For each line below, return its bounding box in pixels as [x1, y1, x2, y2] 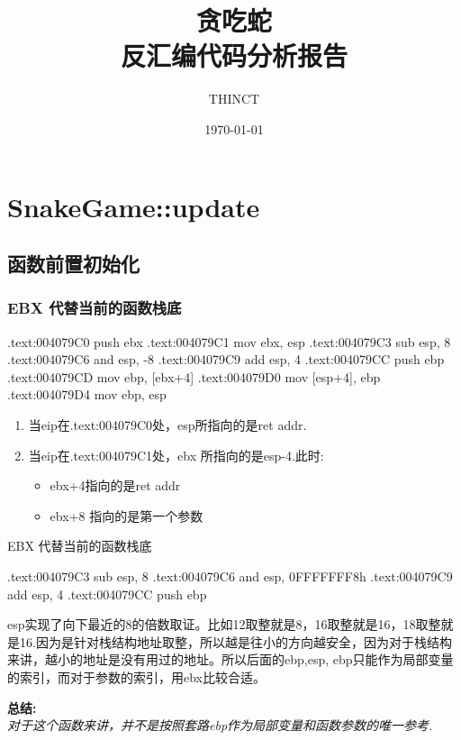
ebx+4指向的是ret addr [50, 476, 181, 495]
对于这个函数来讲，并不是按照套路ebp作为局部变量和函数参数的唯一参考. [7, 716, 433, 735]
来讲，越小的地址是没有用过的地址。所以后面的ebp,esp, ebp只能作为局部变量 [7, 650, 454, 669]
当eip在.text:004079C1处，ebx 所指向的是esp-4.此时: [28, 445, 324, 464]
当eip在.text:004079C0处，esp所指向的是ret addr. [28, 416, 307, 434]
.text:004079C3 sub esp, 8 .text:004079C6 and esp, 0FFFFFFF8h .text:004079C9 [7, 567, 453, 586]
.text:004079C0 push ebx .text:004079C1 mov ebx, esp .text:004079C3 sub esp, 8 [7, 332, 451, 351]
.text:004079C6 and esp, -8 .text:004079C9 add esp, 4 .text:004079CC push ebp [7, 350, 445, 369]
